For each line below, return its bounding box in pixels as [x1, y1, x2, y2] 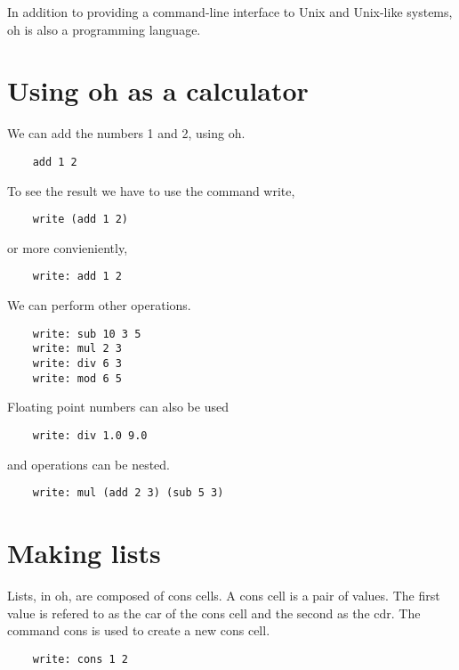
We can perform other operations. [7, 296, 191, 315]
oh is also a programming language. [7, 20, 201, 38]
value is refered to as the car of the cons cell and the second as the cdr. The [7, 603, 421, 622]
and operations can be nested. [7, 454, 170, 473]
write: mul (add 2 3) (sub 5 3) [32, 486, 224, 500]
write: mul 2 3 [32, 342, 122, 355]
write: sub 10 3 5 [32, 327, 141, 340]
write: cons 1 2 [32, 652, 129, 666]
